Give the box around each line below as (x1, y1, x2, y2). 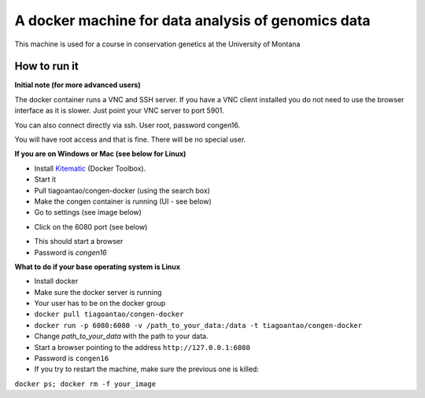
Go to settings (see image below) (34, 208, 142, 217)
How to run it (14, 60, 79, 73)
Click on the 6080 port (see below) (34, 222, 148, 231)
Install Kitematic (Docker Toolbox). (34, 164, 146, 173)
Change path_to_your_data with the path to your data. (34, 331, 209, 341)
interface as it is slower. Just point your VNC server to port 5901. (14, 106, 224, 116)
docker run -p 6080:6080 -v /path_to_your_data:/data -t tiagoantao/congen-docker (34, 321, 362, 330)
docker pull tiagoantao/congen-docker (34, 310, 184, 319)
